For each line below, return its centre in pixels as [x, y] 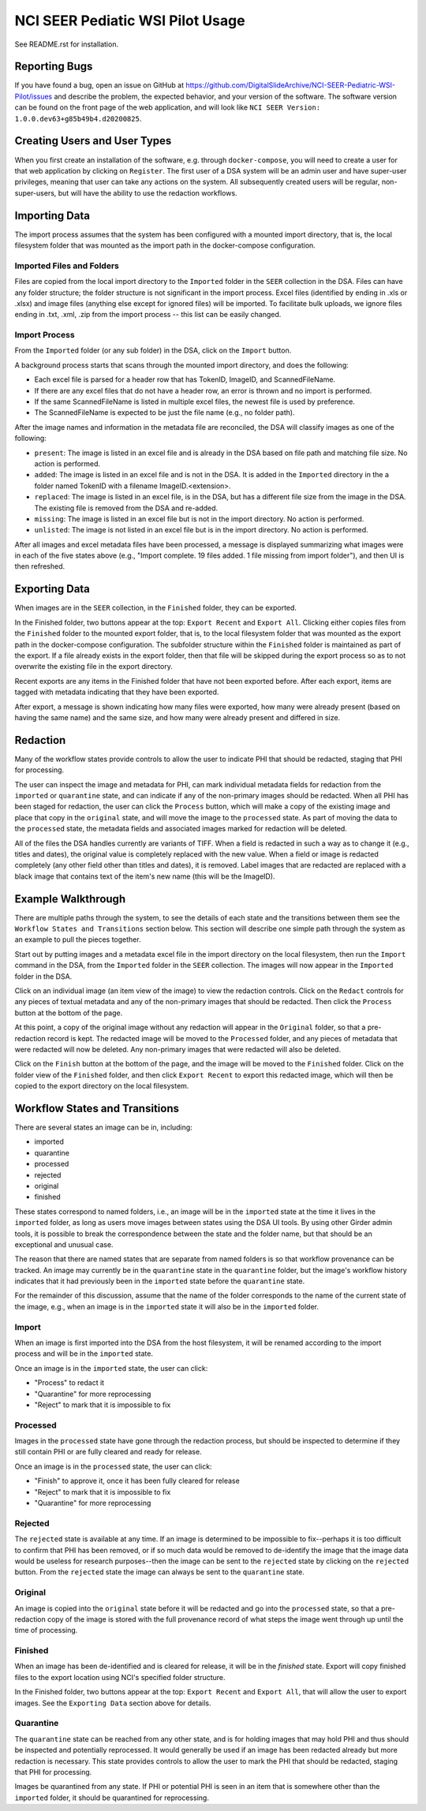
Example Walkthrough [70, 899]
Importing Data [52, 216]
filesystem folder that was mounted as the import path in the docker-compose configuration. [165, 245]
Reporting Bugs [54, 67]
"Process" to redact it [69, 1383]
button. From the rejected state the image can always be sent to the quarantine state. [160, 1572]
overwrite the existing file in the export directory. [93, 667]
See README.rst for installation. [66, 44]
